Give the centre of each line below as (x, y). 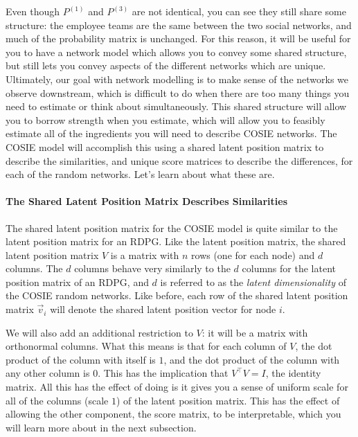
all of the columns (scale (57, 400)
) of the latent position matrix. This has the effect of (228, 400)
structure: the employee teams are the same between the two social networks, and (179, 25)
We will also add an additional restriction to (99, 332)
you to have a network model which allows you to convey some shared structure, (176, 52)
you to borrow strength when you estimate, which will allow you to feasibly (165, 119)
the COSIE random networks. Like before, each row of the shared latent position (177, 295)
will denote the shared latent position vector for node (163, 309)
